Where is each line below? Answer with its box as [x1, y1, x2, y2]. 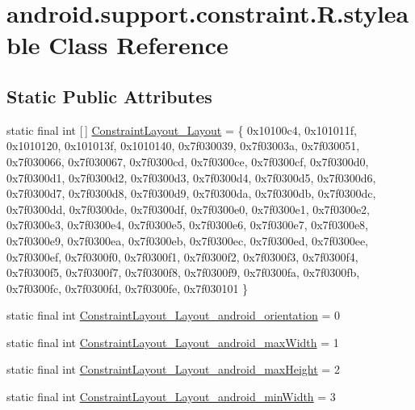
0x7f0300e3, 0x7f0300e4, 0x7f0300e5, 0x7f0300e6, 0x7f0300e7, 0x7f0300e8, [6, 216, 369, 233]
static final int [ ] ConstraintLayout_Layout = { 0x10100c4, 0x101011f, [6, 121, 357, 138]
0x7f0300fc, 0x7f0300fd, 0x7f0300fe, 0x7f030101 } [6, 279, 249, 296]
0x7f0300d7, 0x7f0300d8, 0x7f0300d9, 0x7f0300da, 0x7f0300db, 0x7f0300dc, [6, 185, 376, 202]
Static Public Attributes [6, 83, 212, 108]
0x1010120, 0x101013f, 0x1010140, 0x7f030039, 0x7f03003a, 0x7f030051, [6, 137, 360, 154]
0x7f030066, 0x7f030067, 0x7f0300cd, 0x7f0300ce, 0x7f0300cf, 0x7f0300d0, [6, 153, 369, 169]
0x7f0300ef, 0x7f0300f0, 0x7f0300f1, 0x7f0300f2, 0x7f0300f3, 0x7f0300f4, [6, 248, 358, 265]
